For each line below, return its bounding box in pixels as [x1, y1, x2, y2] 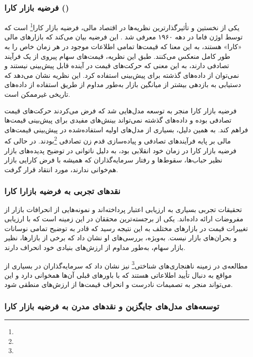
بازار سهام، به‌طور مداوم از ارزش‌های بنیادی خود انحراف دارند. [4, 242, 186, 252]
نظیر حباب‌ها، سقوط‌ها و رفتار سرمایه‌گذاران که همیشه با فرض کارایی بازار [4, 155, 222, 165]
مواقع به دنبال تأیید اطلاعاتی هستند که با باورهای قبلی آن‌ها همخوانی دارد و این [4, 269, 232, 280]
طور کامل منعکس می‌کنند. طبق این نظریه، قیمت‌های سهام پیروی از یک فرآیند [4, 51, 231, 61]
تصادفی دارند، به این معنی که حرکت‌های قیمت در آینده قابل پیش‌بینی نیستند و [4, 60, 229, 71]
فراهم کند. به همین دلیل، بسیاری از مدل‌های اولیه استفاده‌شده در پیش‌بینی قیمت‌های [4, 124, 248, 134]
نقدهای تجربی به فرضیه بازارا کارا [4, 185, 120, 197]
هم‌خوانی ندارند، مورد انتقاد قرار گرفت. [4, 164, 118, 174]
